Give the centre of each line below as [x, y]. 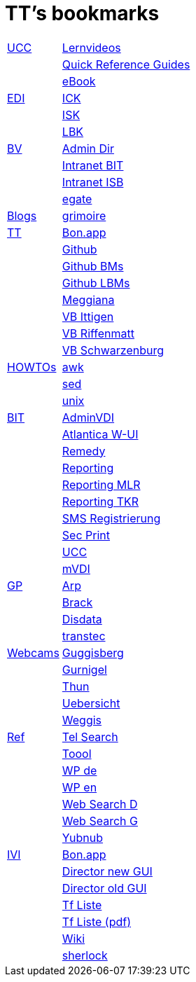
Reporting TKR [100, 501]
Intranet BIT [93, 165]
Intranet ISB [93, 182]
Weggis [82, 720]
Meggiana [88, 299]
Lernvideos [91, 47]
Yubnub [83, 837]
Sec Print [86, 535]
